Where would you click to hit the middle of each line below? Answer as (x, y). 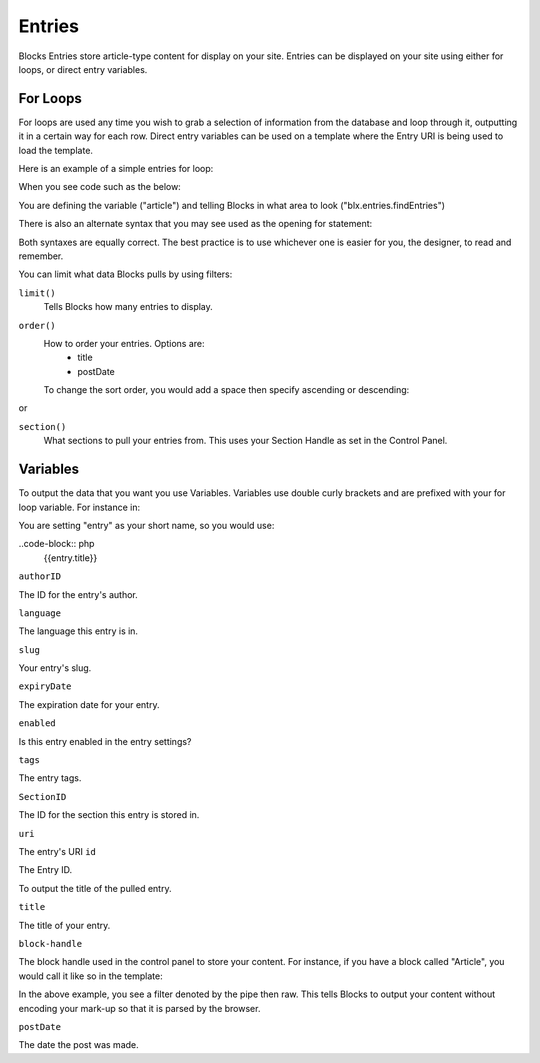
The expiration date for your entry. (89, 704)
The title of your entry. (64, 925)
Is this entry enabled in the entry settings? (105, 741)
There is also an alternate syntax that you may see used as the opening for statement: (195, 224)
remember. (41, 256)
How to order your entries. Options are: (124, 343)
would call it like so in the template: (91, 976)
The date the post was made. (78, 1045)
